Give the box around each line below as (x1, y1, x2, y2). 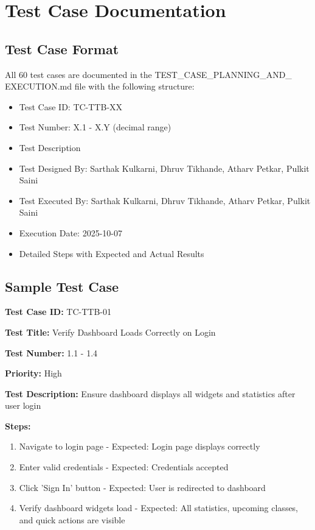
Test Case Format (5, 39, 119, 58)
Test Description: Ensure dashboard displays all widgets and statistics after (5, 387, 296, 400)
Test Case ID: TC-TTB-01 (5, 305, 112, 318)
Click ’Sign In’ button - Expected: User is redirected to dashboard (19, 481, 266, 493)
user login (5, 399, 41, 412)
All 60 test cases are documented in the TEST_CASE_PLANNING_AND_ (5, 68, 292, 80)
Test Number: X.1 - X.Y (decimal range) (19, 121, 171, 133)
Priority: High (5, 367, 62, 380)
